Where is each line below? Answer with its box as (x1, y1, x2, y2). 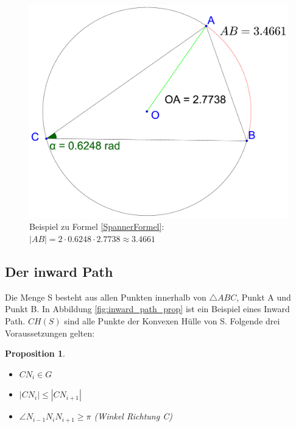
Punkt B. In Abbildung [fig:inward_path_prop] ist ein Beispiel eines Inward (5, 302, 290, 315)
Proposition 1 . (5, 347, 65, 360)
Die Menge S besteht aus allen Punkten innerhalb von (5, 290, 206, 303)
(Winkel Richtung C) (94, 410, 172, 423)
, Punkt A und (236, 290, 291, 303)
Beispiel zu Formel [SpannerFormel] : (29, 220, 164, 233)
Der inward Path (5, 262, 113, 281)
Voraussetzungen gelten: (5, 326, 95, 339)
